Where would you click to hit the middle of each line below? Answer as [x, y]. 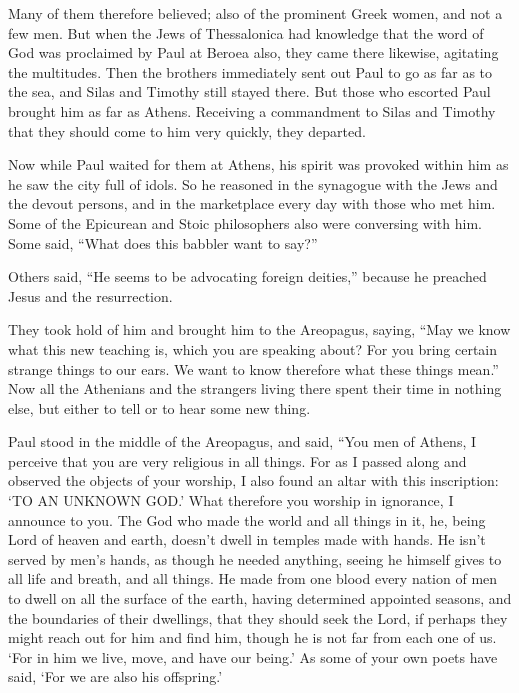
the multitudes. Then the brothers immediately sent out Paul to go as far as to [250, 71]
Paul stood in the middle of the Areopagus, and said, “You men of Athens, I [242, 441]
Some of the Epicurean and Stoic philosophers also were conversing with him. [245, 222]
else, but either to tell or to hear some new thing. [159, 407]
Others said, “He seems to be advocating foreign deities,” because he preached [247, 276]
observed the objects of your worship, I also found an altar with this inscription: [253, 480]
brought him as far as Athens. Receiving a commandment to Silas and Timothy [252, 110]
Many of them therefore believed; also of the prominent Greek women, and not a [255, 13]
